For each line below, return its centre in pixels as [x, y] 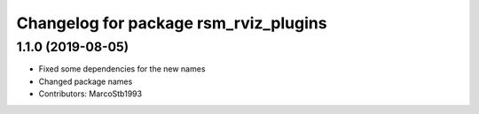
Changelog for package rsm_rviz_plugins [172, 23]
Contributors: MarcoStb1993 [90, 94]
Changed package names [86, 81]
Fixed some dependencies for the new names [122, 69]
